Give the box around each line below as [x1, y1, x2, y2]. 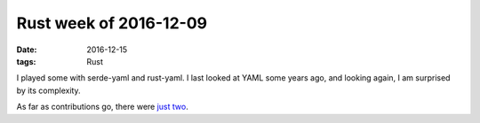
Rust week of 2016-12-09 [16, 13, 208, 33]
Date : [16, 44, 37, 55]
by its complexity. [16, 85, 81, 96]
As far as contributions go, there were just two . [16, 102, 188, 112]
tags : [16, 56, 36, 66]
